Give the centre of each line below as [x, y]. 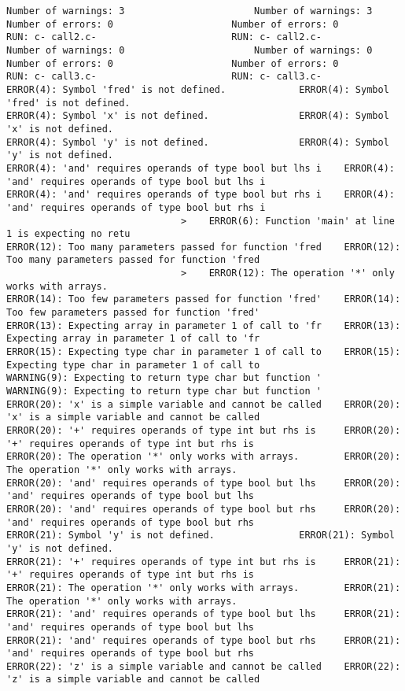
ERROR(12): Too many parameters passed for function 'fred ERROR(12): [204, 247]
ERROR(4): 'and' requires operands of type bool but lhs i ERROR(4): [201, 168]
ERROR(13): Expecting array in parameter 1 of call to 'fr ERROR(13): [204, 325]
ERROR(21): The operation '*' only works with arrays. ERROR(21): [204, 588]
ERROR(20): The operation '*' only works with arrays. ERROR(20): [204, 457]
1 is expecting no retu [68, 234]
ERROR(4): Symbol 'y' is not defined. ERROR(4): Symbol [198, 142]
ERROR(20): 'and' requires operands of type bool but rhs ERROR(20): [204, 509]
